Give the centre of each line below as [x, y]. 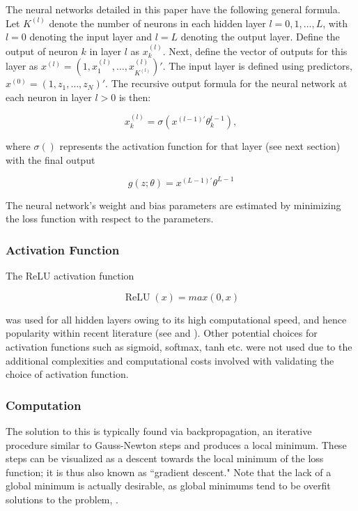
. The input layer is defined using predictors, [257, 66]
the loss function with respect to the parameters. [110, 219]
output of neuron [42, 51]
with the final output [50, 159]
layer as [22, 66]
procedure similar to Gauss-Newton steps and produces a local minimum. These [176, 444]
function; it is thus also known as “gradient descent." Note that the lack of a [169, 472]
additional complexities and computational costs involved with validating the [170, 360]
